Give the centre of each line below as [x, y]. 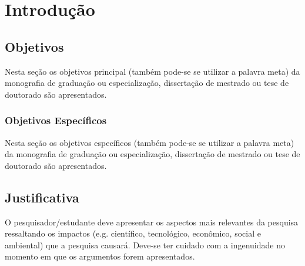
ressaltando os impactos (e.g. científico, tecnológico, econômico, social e [133, 233]
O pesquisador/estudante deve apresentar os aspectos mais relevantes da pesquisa [152, 222]
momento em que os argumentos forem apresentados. [100, 256]
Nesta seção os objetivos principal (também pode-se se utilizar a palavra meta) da [152, 71]
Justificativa [42, 197]
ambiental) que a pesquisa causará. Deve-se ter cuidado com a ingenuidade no [145, 245]
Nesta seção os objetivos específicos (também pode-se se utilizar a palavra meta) [150, 142]
